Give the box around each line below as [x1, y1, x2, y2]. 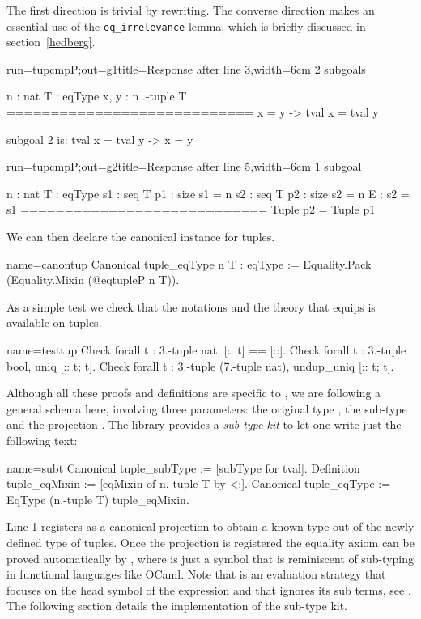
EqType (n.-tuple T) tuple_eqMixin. [6, 490, 189, 507]
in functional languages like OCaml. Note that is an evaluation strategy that [6, 566, 386, 583]
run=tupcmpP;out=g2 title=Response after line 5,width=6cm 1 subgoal [6, 158, 362, 175]
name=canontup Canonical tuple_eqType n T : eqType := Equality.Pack [6, 255, 372, 272]
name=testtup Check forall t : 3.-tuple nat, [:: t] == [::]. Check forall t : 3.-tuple [6, 341, 406, 358]
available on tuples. [6, 314, 102, 331]
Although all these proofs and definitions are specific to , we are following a [6, 384, 381, 401]
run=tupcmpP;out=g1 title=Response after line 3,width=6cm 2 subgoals [6, 60, 366, 77]
